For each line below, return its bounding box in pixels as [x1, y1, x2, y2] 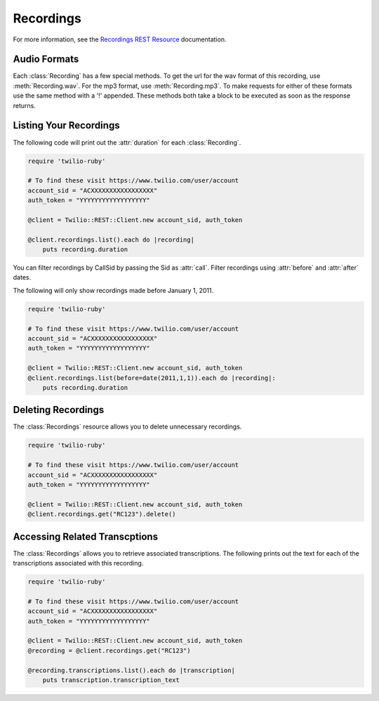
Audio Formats [13, 53, 79, 65]
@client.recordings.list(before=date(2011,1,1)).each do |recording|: [27, 374, 277, 382]
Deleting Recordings [13, 404, 105, 416]
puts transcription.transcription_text [42, 676, 180, 684]
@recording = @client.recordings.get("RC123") [27, 646, 191, 655]
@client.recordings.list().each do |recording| [27, 235, 194, 244]
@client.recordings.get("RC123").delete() [27, 510, 176, 518]
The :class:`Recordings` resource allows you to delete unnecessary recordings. [13, 422, 242, 431]
